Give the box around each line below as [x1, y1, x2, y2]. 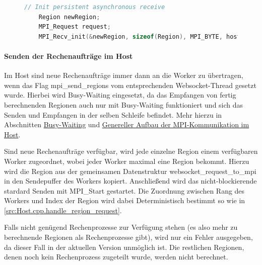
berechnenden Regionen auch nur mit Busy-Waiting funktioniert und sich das [4, 99, 243, 110]
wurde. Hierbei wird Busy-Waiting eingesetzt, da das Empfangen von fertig [4, 90, 236, 100]
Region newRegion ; [38, 13, 100, 21]
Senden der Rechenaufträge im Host [4, 50, 133, 61]
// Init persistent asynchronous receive [24, 4, 165, 11]
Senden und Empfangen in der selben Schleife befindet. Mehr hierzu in [4, 109, 222, 120]
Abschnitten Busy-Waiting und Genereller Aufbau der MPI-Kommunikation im [4, 119, 249, 130]
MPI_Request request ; [38, 23, 111, 31]
